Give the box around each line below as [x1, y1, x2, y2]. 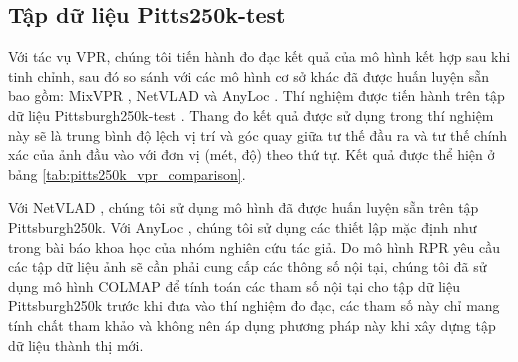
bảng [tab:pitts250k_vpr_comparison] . [8, 163, 246, 184]
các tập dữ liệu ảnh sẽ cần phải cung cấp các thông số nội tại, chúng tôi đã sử [8, 256, 487, 277]
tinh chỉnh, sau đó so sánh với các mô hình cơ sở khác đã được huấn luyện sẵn [8, 65, 490, 86]
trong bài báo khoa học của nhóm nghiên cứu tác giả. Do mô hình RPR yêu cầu [8, 236, 500, 257]
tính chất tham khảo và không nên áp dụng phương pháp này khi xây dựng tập [8, 314, 496, 335]
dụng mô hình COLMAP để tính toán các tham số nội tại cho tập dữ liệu [8, 275, 460, 296]
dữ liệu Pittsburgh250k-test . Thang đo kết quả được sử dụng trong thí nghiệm [8, 104, 494, 125]
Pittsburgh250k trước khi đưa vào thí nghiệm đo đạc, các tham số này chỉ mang [8, 295, 500, 316]
